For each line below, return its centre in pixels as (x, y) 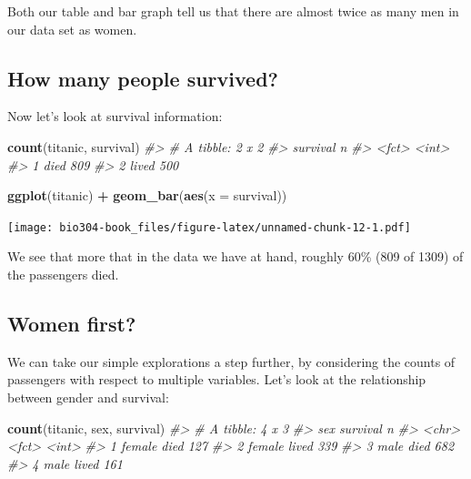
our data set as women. (72, 29)
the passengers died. (63, 275)
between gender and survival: (88, 397)
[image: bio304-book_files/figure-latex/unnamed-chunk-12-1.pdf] (209, 227)
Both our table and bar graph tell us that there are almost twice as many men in (233, 11)
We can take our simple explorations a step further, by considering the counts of (231, 361)
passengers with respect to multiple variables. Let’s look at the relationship (217, 379)
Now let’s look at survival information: (115, 116)
